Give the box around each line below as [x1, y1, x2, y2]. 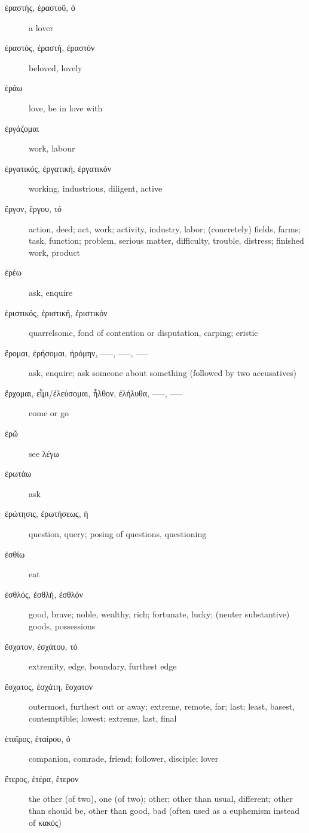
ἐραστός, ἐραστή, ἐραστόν [5, 41, 95, 54]
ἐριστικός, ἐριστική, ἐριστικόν [5, 306, 108, 319]
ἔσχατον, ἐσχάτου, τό [5, 640, 78, 652]
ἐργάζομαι [5, 122, 39, 134]
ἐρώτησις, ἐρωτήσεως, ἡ [5, 507, 88, 520]
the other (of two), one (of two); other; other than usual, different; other [29, 792, 293, 805]
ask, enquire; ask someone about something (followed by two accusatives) [29, 366, 297, 379]
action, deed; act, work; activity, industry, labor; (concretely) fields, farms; [29, 222, 301, 235]
